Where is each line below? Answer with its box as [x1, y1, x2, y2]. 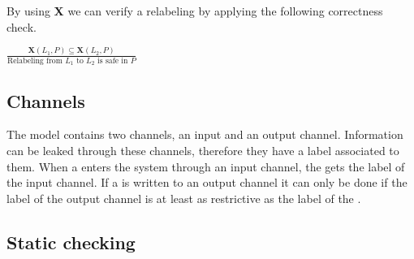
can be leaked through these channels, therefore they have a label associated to [6, 142, 399, 159]
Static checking [6, 229, 136, 254]
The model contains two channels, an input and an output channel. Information [6, 126, 403, 143]
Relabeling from [7, 56, 63, 65]
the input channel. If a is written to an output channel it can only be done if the [6, 174, 408, 191]
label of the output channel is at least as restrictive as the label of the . [6, 189, 361, 206]
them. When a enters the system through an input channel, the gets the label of [6, 158, 405, 175]
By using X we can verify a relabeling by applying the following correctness [6, 2, 383, 19]
